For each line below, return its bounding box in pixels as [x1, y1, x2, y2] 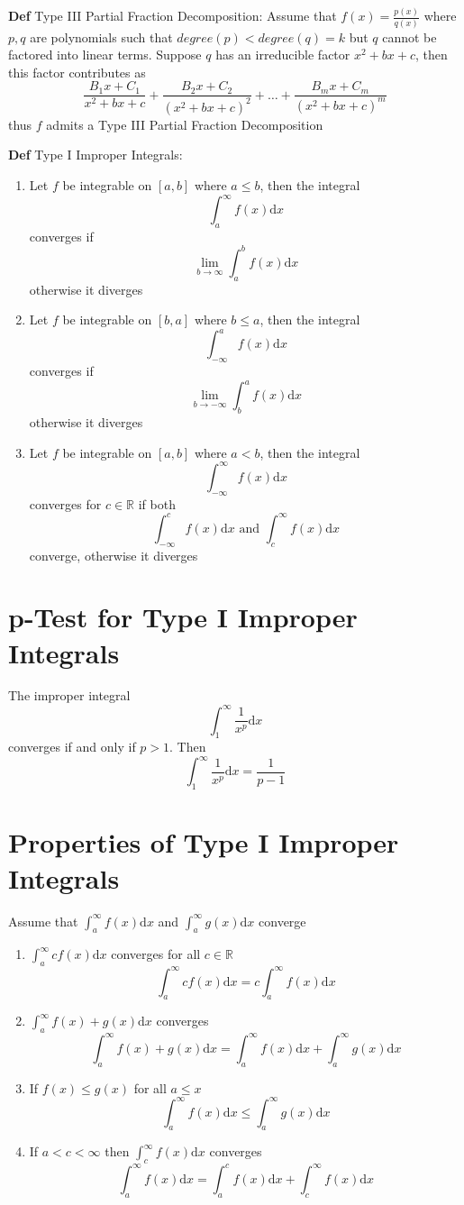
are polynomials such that [30, 27, 173, 46]
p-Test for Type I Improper [8, 598, 358, 635]
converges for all [111, 945, 201, 963]
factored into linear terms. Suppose [8, 45, 202, 64]
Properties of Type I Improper [8, 824, 399, 861]
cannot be [382, 27, 437, 46]
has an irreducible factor [215, 45, 350, 64]
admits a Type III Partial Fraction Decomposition [46, 114, 323, 133]
